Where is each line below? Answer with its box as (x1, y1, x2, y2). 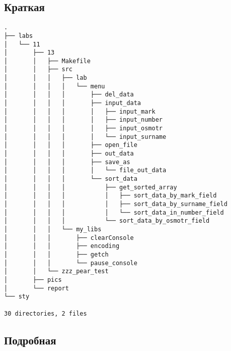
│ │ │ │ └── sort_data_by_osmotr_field (4, 217, 210, 225)
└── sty (4, 293, 30, 300)
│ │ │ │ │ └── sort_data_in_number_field (4, 209, 224, 216)
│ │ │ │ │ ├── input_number (4, 116, 163, 124)
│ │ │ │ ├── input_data (4, 99, 141, 107)
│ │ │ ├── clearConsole (4, 234, 134, 241)
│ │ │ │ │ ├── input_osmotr (4, 125, 163, 132)
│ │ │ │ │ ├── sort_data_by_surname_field (4, 200, 227, 208)
